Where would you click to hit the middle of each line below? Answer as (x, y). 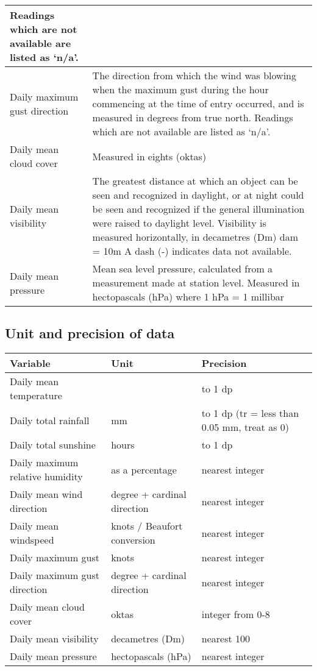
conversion (133, 540)
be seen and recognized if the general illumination (198, 209)
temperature (36, 396)
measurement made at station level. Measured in (196, 282)
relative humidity (46, 477)
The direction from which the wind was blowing (194, 75)
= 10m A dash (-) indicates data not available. (192, 251)
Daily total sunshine (53, 445)
